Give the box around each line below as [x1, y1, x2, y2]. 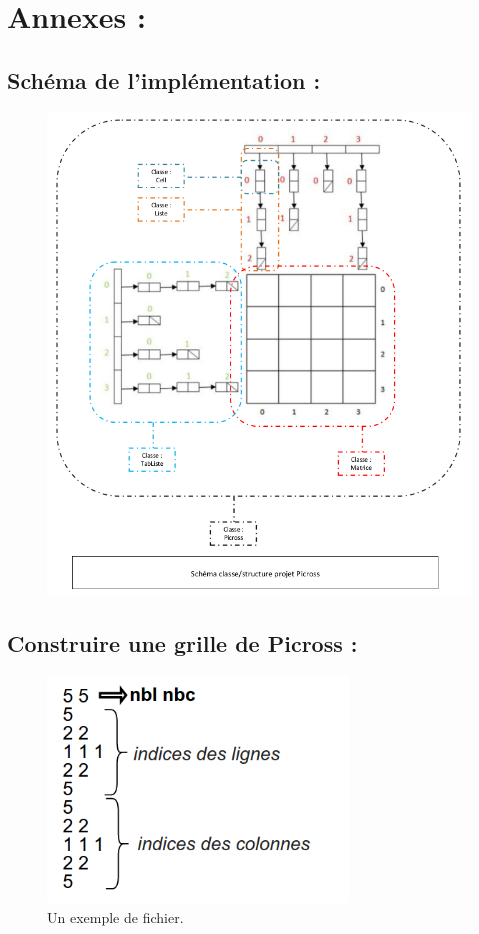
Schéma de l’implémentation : [7, 64, 321, 95]
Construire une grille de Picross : [7, 627, 358, 658]
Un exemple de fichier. [47, 907, 184, 928]
